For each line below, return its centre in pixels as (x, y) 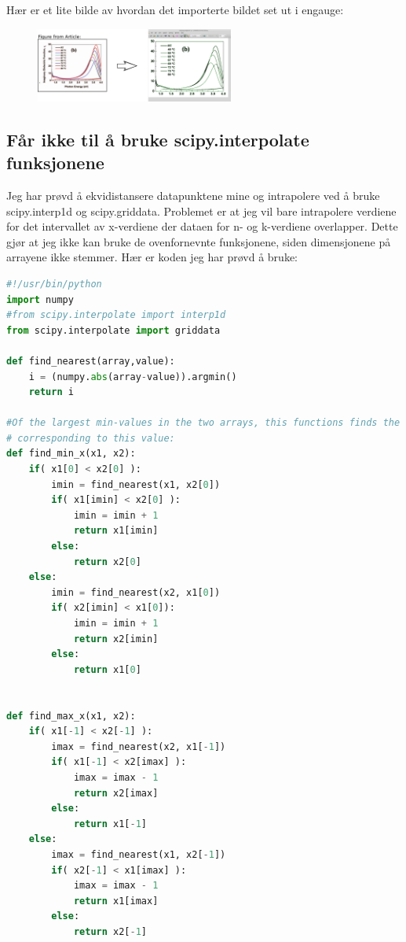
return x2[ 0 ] (107, 562)
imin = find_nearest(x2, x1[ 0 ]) (136, 592)
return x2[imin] (116, 639)
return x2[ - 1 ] (110, 931)
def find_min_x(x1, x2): (71, 454)
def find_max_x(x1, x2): (71, 716)
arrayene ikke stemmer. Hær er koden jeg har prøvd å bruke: (152, 257)
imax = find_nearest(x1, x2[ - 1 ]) (139, 854)
